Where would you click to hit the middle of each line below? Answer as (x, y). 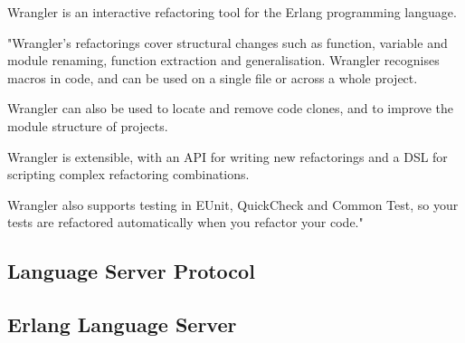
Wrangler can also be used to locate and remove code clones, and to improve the (231, 108)
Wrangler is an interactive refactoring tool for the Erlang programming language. (232, 12)
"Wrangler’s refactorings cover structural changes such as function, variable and (228, 42)
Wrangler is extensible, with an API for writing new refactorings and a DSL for (228, 156)
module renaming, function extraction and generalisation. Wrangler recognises (223, 60)
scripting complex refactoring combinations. (128, 174)
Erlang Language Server (122, 324)
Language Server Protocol (131, 271)
